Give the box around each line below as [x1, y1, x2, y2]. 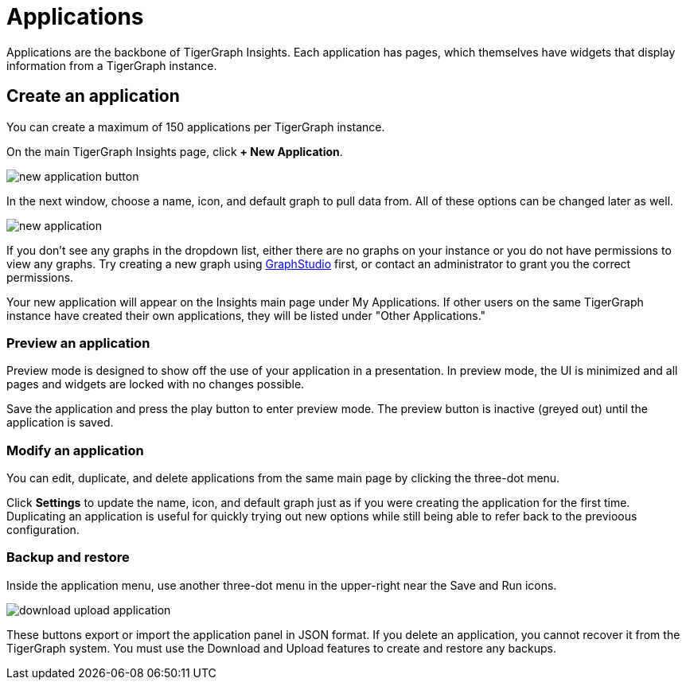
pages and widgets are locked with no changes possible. [6, 377, 305, 392]
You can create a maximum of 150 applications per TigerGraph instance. [6, 119, 385, 134]
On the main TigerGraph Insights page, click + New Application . [6, 144, 343, 158]
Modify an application [6, 442, 144, 458]
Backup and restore [6, 549, 130, 566]
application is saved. [6, 415, 114, 430]
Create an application [6, 86, 180, 107]
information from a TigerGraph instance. [6, 58, 217, 72]
